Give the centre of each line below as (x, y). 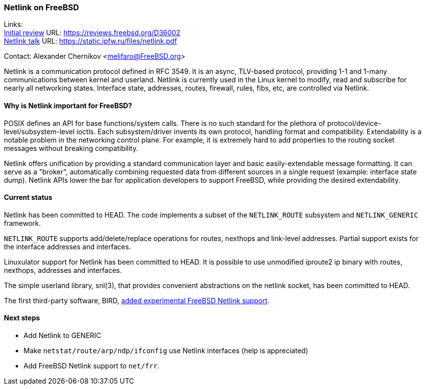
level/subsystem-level (39, 131)
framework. (23, 223)
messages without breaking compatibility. (71, 148)
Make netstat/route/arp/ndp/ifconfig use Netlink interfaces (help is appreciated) (166, 351)
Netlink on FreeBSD (42, 7)
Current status (28, 197)
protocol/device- (354, 123)
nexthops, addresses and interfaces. (63, 270)
